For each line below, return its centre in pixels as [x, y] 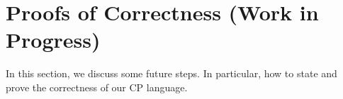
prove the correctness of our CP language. [97, 87]
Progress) [53, 40]
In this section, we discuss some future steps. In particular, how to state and [171, 73]
